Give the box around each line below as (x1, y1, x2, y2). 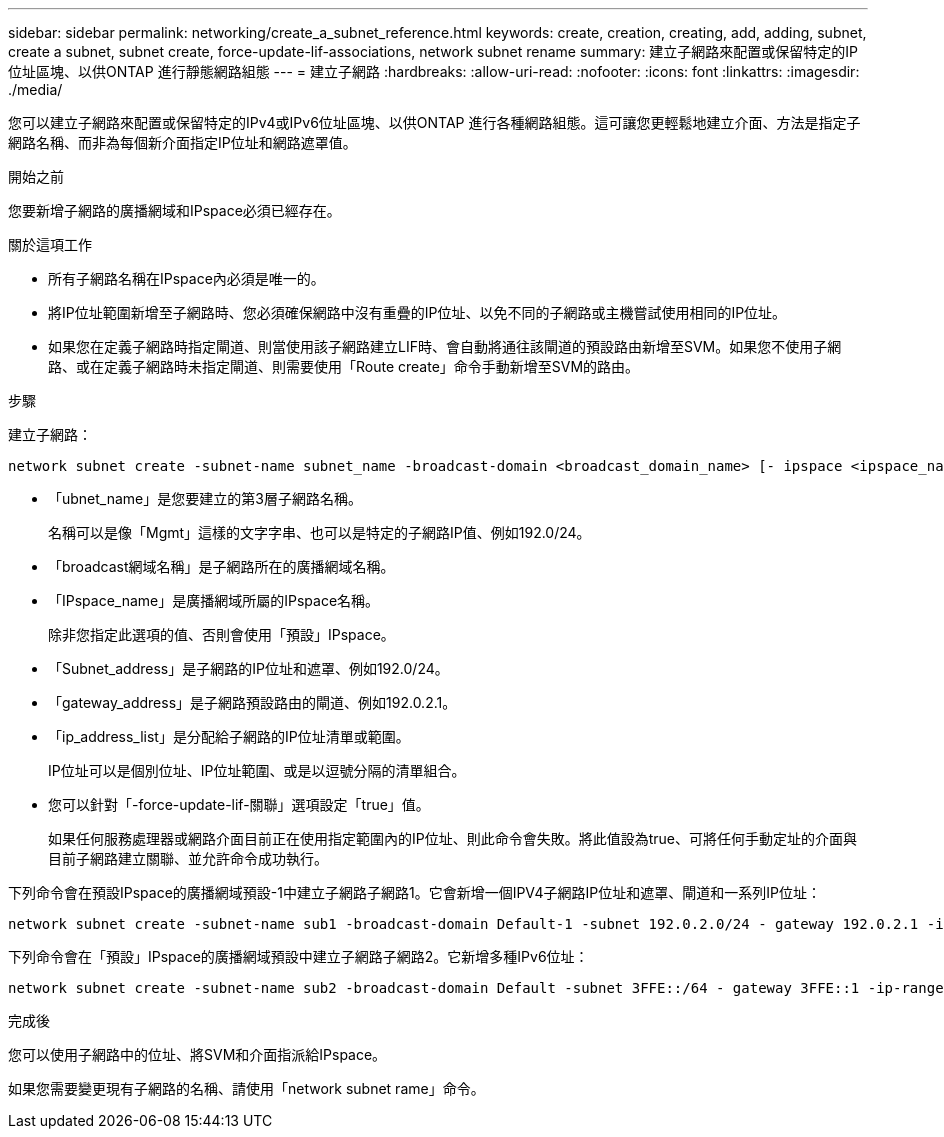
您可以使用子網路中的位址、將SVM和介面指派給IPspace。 (8, 1046, 387, 1063)
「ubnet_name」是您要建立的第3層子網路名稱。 (48, 490, 362, 507)
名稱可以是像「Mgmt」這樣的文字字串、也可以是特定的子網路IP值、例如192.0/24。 (48, 524, 591, 541)
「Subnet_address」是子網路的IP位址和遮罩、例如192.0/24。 (48, 660, 449, 677)
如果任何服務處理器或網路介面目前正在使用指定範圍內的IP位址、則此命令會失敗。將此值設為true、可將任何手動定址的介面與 (48, 830, 857, 847)
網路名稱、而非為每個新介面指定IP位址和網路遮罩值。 (8, 134, 357, 151)
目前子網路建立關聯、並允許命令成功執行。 (48, 850, 328, 867)
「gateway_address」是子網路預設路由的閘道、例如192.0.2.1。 (48, 694, 457, 711)
